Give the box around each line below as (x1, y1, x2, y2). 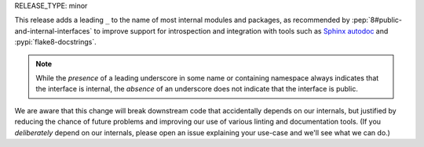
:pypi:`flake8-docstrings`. (14, 38, 97, 47)
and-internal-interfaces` (14, 26, 93, 35)
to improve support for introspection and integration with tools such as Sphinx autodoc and (93, 26, 389, 35)
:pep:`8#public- (351, 16, 403, 25)
